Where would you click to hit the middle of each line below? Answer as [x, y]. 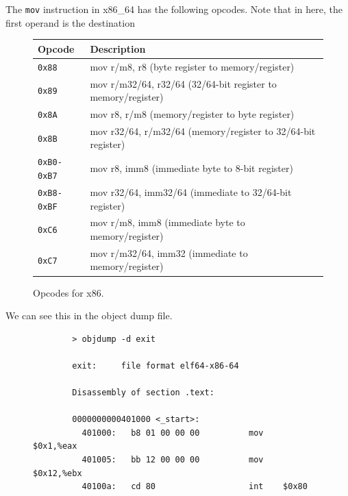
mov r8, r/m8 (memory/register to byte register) [192, 113]
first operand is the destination [70, 22]
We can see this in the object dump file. [89, 315]
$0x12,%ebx [58, 473]
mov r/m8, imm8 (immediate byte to [167, 222]
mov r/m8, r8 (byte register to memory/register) [192, 66]
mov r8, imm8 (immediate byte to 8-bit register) [191, 168]
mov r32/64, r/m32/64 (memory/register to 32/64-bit [203, 131]
